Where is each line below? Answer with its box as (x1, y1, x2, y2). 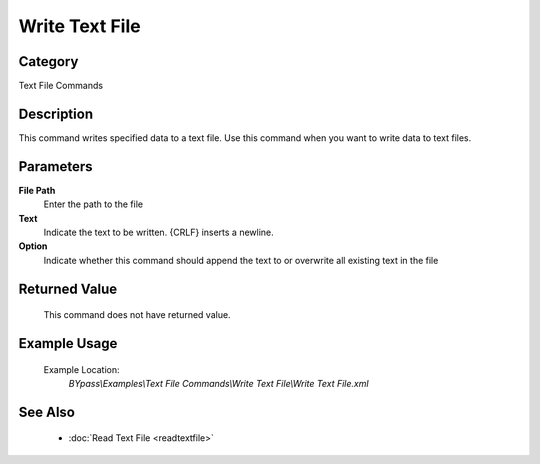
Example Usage (18, 335, 118, 352)
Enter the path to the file (43, 198, 144, 210)
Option (18, 240, 48, 252)
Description (18, 105, 94, 122)
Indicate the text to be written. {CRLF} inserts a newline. (43, 226, 274, 239)
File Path (18, 184, 56, 196)
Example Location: (43, 363, 120, 375)
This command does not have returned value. (43, 309, 231, 321)
